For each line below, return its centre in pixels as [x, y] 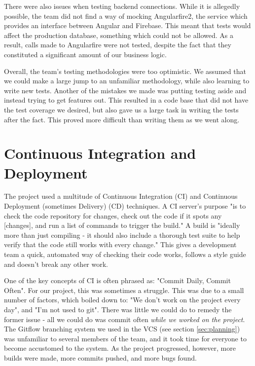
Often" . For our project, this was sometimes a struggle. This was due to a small [124, 290]
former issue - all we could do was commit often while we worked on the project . [125, 319]
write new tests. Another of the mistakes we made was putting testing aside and [125, 90]
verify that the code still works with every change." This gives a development [120, 244]
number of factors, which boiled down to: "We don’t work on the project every [122, 300]
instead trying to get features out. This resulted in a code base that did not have [126, 100]
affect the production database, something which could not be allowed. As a [119, 35]
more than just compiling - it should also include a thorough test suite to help [122, 235]
